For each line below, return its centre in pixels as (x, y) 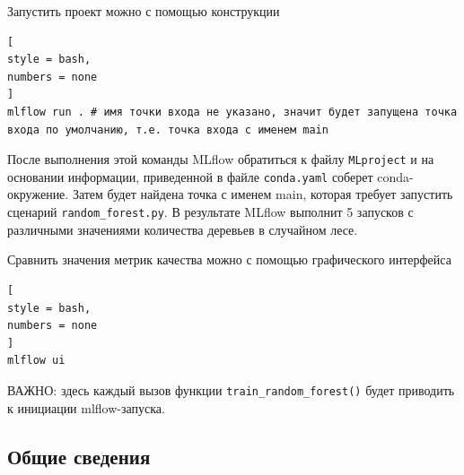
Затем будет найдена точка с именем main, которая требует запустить (263, 194)
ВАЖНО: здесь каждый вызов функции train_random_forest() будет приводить (231, 389)
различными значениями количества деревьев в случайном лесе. (183, 229)
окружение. (38, 194)
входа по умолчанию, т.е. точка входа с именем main (168, 130)
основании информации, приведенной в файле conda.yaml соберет (190, 176)
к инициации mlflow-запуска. (86, 407)
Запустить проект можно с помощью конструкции (144, 11)
